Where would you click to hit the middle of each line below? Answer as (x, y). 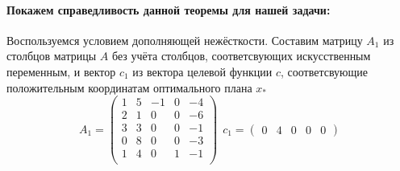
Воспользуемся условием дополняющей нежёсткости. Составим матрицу (185, 40)
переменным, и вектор (61, 71)
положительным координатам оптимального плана (129, 87)
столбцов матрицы (52, 56)
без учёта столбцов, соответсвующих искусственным (241, 56)
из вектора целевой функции (202, 71)
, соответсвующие (324, 71)
